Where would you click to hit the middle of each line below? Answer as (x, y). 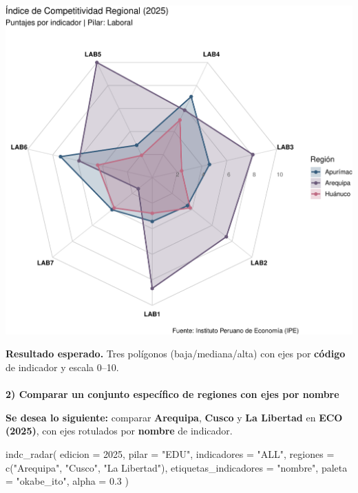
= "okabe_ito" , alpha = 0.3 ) (67, 481)
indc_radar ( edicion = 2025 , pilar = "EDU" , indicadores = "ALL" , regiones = (170, 454)
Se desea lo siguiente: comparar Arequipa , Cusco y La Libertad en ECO (174, 417)
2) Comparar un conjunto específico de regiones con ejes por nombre (172, 394)
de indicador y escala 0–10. (62, 367)
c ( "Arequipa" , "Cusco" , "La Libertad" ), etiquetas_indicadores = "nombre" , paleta (177, 467)
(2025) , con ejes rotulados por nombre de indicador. (119, 431)
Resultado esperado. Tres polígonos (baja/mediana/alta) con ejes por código (176, 354)
